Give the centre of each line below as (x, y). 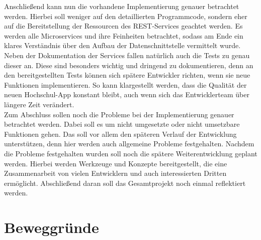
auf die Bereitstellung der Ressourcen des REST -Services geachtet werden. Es (123, 26)
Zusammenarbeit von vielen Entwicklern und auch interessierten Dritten (115, 173)
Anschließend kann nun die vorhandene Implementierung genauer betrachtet (122, 6)
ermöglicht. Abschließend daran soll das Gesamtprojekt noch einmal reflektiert (125, 183)
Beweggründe (52, 227)
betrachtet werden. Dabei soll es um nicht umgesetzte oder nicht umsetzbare (122, 124)
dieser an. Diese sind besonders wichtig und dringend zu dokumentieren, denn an (129, 65)
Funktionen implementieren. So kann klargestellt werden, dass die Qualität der (125, 84)
